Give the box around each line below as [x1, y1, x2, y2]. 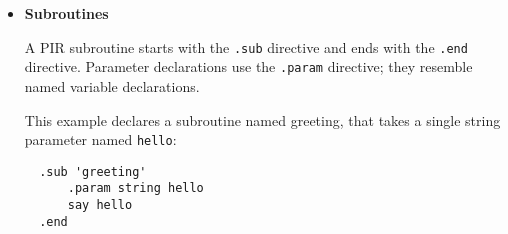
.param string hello [67, 181, 204, 196]
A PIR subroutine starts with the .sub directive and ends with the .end [24, 36, 468, 57]
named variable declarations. [24, 75, 200, 96]
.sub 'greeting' [39, 164, 147, 179]
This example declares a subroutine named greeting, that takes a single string [24, 109, 501, 130]
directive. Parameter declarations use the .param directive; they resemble [24, 56, 473, 77]
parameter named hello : [24, 129, 177, 150]
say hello [67, 198, 133, 213]
